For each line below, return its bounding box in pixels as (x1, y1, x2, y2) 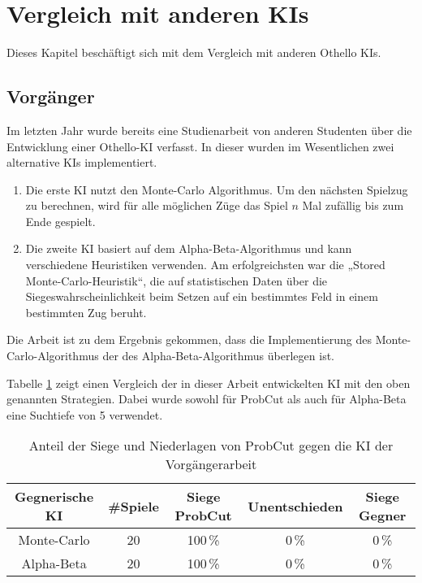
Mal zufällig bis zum (302, 197, 404, 214)
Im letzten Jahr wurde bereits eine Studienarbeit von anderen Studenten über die (6, 121, 412, 138)
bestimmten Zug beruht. (25, 303, 147, 320)
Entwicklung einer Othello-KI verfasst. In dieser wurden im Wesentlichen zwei (6, 137, 394, 154)
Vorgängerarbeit (165, 455, 257, 474)
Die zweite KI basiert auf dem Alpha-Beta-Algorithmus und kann (25, 240, 352, 257)
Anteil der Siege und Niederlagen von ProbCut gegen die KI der (28, 436, 394, 455)
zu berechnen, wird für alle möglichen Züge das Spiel (25, 197, 288, 214)
